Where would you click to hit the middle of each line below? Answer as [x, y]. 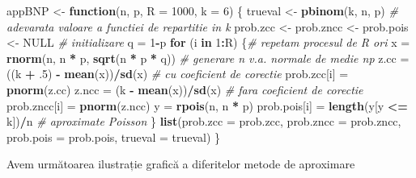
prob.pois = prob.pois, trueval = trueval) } [114, 137]
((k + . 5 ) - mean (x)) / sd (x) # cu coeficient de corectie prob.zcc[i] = [178, 74]
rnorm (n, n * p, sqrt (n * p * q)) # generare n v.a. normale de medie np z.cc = [208, 58]
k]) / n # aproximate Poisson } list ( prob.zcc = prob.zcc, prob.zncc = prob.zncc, [204, 121]
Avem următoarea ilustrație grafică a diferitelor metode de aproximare [181, 164]
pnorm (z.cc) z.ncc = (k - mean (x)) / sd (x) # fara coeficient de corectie [185, 89]
